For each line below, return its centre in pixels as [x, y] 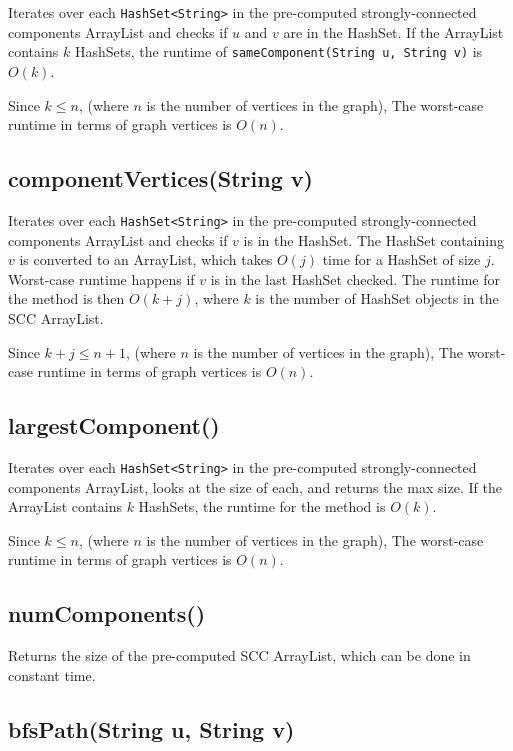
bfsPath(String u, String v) [151, 728]
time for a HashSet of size [401, 259]
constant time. [52, 674]
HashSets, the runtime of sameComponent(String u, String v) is [278, 51]
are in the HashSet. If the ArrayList [393, 31]
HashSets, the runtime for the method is [262, 506]
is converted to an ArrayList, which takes [146, 259]
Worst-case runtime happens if [101, 278]
